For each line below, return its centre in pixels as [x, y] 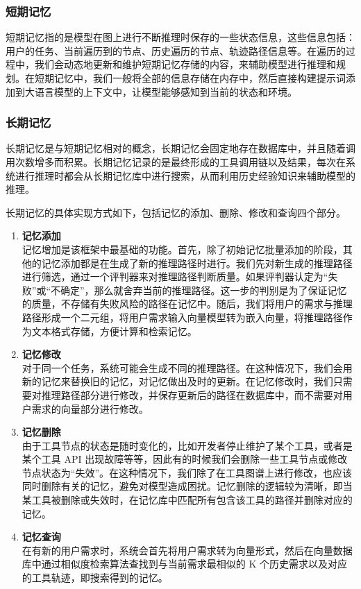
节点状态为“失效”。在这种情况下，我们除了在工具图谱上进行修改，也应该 [187, 472]
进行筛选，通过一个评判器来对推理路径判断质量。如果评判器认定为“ [175, 276]
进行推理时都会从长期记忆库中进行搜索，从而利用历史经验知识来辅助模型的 [185, 175]
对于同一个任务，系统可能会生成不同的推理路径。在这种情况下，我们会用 [187, 367]
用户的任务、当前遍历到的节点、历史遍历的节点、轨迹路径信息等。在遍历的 [176, 50]
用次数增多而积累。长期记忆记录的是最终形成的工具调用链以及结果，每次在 [176, 162]
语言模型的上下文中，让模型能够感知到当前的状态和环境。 [166, 91]
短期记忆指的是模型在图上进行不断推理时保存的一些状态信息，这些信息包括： [180, 37]
